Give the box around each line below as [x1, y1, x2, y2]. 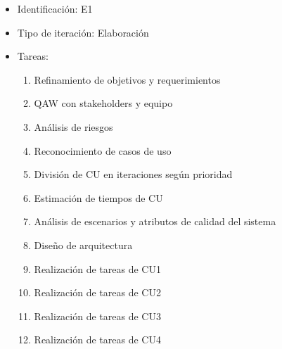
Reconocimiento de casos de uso [34, 143, 172, 158]
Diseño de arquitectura [34, 237, 133, 252]
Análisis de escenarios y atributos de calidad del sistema [34, 214, 276, 229]
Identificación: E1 [17, 1, 93, 15]
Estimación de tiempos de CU [34, 190, 163, 205]
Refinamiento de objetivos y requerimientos [34, 72, 221, 87]
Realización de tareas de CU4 [34, 332, 161, 347]
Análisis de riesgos [34, 119, 113, 134]
